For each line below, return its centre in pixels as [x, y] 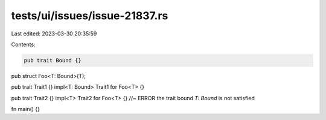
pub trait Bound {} [53, 60]
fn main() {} [26, 109]
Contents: [23, 44]
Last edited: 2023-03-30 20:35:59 [54, 34]
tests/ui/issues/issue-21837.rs [90, 16]
